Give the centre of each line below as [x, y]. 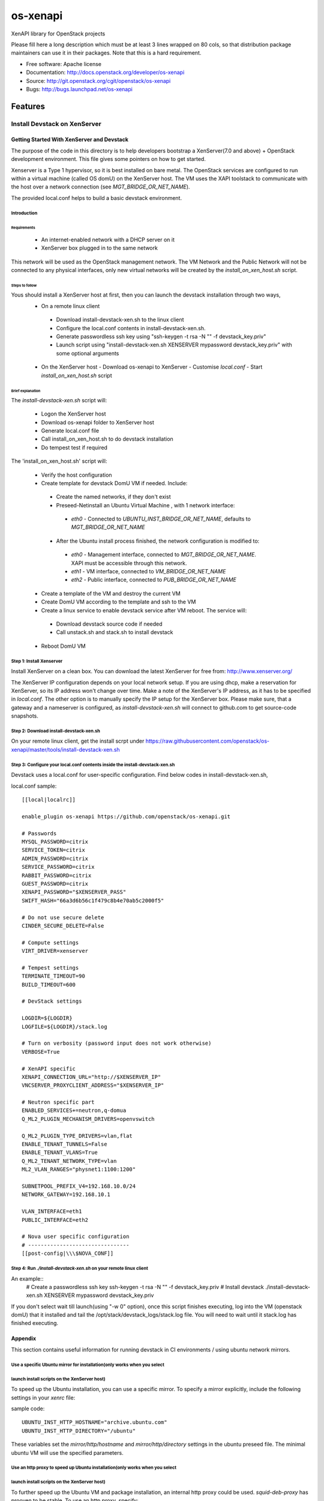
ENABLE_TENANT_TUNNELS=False [64, 1144]
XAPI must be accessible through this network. [129, 563]
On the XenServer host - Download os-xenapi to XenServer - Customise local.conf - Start [152, 367]
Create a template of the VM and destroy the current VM [111, 593]
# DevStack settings [52, 1001]
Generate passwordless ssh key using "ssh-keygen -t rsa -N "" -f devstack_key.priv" [161, 337]
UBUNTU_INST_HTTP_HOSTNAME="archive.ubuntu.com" [94, 1422]
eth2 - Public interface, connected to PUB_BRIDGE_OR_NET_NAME [154, 580]
